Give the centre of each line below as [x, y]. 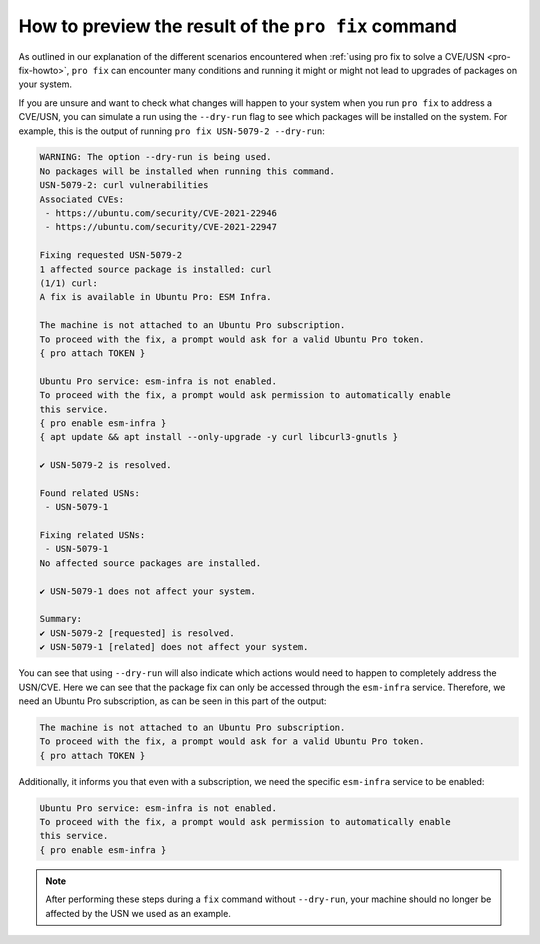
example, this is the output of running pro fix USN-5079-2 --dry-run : [171, 131]
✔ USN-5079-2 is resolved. [105, 465]
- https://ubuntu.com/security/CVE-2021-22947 [161, 227]
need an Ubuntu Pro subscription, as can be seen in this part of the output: [172, 701]
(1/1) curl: [69, 283]
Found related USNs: [89, 493]
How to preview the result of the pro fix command [237, 26]
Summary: [61, 619]
